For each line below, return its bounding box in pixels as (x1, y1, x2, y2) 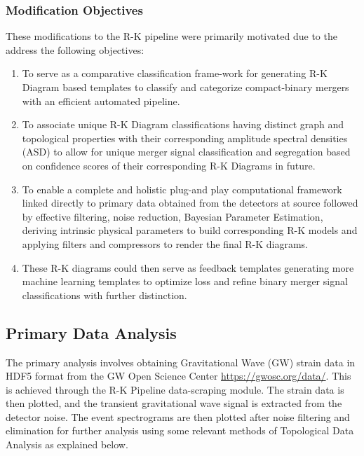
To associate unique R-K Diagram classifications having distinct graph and (22, 117, 344, 132)
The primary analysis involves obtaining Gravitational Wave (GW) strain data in (6, 354, 356, 369)
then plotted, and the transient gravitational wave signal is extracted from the (6, 396, 342, 410)
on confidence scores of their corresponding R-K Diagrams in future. (22, 158, 316, 172)
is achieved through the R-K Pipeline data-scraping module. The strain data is (6, 382, 344, 396)
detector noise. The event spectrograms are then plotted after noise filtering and (6, 409, 350, 424)
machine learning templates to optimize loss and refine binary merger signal (22, 274, 348, 289)
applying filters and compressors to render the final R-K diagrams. (22, 236, 309, 251)
